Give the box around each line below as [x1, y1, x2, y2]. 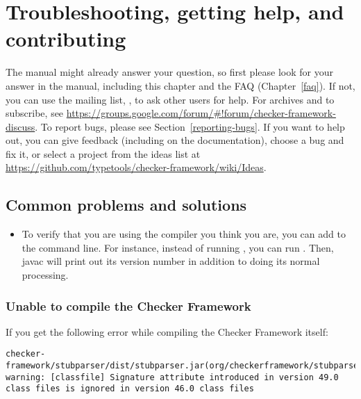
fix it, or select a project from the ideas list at [6, 146, 201, 161]
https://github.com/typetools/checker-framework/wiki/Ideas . [6, 160, 267, 174]
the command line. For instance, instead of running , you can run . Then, [22, 240, 334, 254]
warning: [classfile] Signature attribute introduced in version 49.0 [6, 372, 339, 382]
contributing [6, 24, 126, 53]
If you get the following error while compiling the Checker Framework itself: [6, 324, 328, 339]
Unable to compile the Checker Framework [6, 297, 251, 314]
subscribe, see [6, 106, 64, 120]
